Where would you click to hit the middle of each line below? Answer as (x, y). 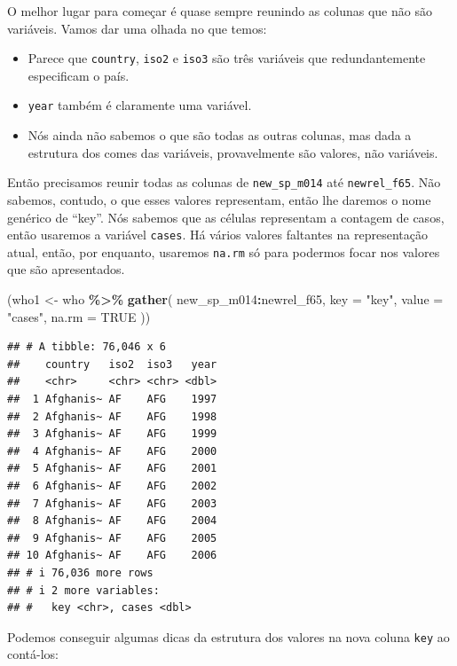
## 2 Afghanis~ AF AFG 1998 (112, 416)
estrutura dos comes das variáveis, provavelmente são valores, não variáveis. (233, 152)
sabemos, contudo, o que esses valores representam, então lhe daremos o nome (219, 199)
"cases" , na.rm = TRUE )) (79, 316)
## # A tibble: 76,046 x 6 (87, 347)
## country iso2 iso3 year (112, 364)
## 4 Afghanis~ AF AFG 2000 (112, 451)
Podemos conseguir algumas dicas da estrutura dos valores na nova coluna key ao (228, 636)
